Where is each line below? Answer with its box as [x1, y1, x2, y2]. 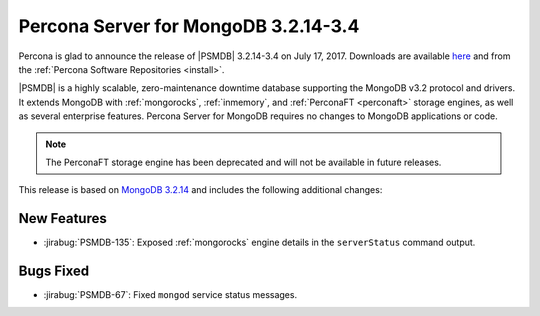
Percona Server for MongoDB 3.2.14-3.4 [18, 15, 360, 37]
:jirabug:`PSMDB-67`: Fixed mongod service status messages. [43, 289, 298, 301]
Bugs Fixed [18, 263, 90, 279]
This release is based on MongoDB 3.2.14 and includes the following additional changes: [18, 184, 383, 196]
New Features [18, 210, 107, 227]
